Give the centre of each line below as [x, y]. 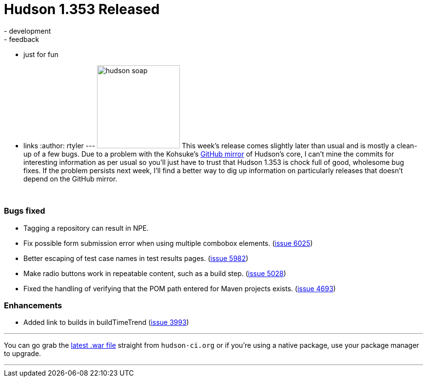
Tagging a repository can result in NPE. [86, 228]
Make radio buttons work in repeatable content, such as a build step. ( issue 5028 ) [155, 273]
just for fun [41, 54]
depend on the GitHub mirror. [70, 179]
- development [28, 31]
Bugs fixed [25, 211]
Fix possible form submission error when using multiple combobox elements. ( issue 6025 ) [168, 243]
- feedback [22, 39]
